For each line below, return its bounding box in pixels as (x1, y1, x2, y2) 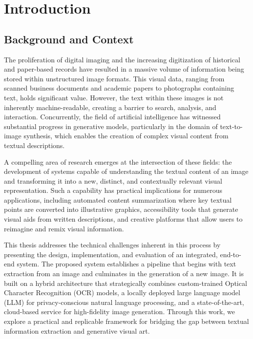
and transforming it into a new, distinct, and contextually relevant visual (4, 175, 222, 186)
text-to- (220, 121, 243, 131)
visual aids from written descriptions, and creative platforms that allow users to (4, 214, 243, 224)
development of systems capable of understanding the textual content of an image (4, 166, 249, 176)
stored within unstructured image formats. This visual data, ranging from (4, 73, 225, 83)
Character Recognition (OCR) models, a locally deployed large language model (4, 287, 240, 298)
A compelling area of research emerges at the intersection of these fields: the (4, 156, 232, 167)
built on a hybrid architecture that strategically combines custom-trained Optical (4, 278, 247, 288)
